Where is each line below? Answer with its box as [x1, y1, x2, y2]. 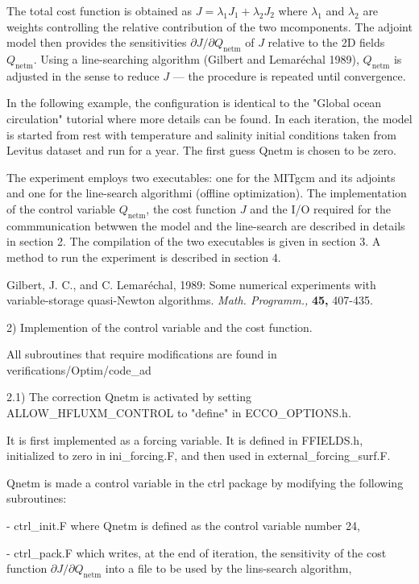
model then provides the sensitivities [6, 34, 187, 51]
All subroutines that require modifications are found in [6, 346, 277, 362]
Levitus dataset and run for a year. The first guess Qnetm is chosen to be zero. [6, 142, 396, 159]
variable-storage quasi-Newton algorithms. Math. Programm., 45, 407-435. [6, 292, 373, 309]
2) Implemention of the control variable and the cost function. [6, 318, 313, 335]
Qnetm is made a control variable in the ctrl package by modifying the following [6, 474, 404, 491]
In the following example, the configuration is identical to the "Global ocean [6, 94, 382, 111]
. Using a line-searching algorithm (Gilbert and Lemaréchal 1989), [33, 50, 359, 67]
